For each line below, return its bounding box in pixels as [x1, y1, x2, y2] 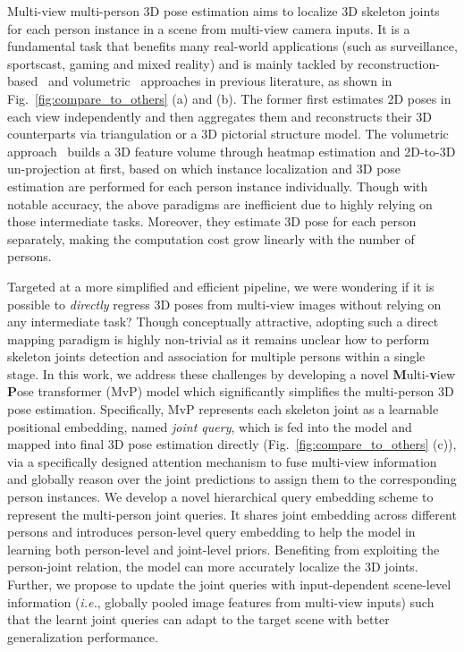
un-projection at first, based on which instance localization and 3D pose [7, 159, 401, 178]
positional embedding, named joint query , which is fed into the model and [7, 417, 412, 436]
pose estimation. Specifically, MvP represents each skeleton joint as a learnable [7, 400, 439, 419]
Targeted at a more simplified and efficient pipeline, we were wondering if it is [7, 276, 434, 295]
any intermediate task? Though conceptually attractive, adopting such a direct [7, 312, 439, 331]
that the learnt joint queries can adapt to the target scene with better [7, 610, 390, 629]
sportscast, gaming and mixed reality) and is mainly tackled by [7, 54, 354, 72]
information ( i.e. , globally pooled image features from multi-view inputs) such [7, 592, 434, 611]
